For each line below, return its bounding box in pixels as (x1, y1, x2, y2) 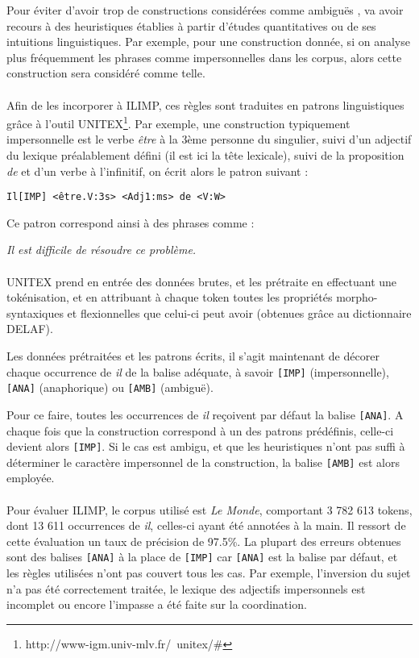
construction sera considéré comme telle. (6, 65, 205, 81)
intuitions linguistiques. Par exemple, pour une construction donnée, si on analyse (6, 33, 410, 50)
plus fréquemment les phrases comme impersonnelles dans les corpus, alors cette (6, 48, 402, 65)
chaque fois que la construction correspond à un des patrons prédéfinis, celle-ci (6, 422, 394, 439)
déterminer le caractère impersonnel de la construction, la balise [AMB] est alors (6, 453, 400, 470)
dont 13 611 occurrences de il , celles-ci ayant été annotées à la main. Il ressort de (6, 517, 406, 534)
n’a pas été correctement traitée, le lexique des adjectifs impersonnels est (6, 580, 366, 597)
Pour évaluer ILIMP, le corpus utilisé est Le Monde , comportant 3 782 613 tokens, (6, 501, 413, 518)
